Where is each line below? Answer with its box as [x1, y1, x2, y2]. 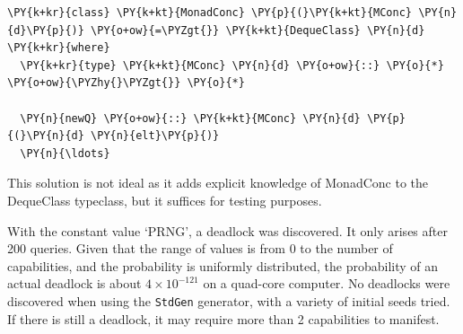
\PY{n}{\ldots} [20, 146, 110, 160]
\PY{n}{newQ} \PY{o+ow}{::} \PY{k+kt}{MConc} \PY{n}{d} [20, 111, 361, 125]
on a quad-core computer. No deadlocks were [203, 274, 450, 293]
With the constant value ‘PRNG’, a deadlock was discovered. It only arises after [7, 221, 448, 240]
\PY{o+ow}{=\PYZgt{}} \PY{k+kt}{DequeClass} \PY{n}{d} [91, 23, 425, 37]
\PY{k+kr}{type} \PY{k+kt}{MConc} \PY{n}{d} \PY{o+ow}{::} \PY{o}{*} [20, 58, 444, 72]
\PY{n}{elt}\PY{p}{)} [91, 129, 220, 143]
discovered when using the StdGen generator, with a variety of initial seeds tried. [7, 291, 450, 310]
